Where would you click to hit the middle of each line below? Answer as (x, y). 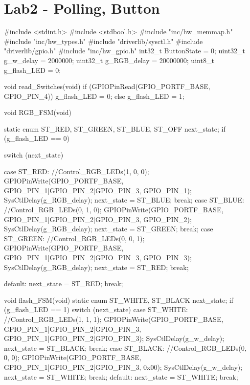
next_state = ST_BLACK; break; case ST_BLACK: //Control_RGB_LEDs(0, (125, 348)
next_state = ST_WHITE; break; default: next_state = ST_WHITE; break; (121, 376)
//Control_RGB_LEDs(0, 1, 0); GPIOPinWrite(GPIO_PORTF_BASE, (114, 210)
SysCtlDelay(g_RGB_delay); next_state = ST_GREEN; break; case (109, 229)
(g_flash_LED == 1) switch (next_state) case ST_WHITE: (96, 309)
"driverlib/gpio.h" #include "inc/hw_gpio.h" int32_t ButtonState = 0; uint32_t (125, 51)
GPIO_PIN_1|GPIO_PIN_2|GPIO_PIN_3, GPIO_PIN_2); (98, 219)
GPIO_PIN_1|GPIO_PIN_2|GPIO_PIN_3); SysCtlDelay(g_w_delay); (114, 338)
